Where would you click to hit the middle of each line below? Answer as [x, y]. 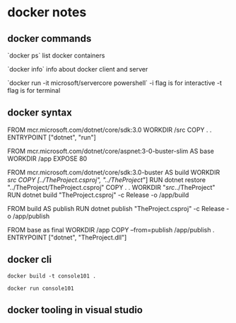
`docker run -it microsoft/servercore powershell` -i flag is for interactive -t [115, 83]
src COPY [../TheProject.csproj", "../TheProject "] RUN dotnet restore [107, 180]
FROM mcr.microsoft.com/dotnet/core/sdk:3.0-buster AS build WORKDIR [114, 172]
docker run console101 [41, 288]
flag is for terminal [34, 90]
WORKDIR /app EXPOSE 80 [47, 158]
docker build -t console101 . [52, 276]
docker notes [47, 12]
